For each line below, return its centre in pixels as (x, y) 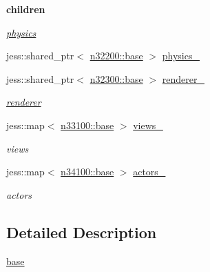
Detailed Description (82, 232)
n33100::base (87, 125)
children (26, 9)
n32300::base (116, 78)
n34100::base (87, 172)
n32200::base (116, 56)
